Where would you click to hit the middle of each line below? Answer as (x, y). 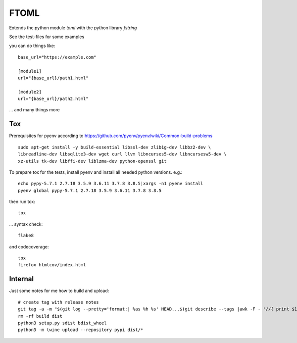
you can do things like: (32, 46)
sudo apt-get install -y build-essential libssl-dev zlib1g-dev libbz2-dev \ (115, 147)
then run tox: (22, 202)
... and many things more (34, 110)
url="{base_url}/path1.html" (53, 78)
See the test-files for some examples (47, 37)
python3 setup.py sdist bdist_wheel (62, 323)
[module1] (30, 71)
